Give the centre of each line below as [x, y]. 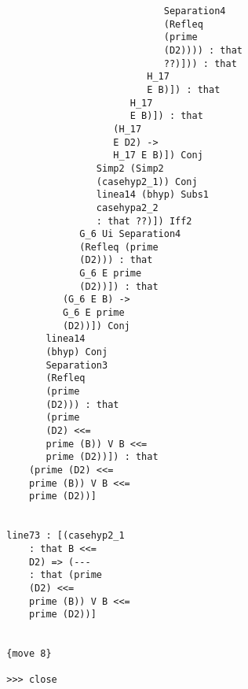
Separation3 [77, 365]
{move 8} [29, 654]
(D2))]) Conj [96, 326]
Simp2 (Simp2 [130, 168]
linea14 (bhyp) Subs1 [153, 195]
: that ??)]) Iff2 [144, 221]
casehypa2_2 [127, 207]
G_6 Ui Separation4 [130, 234]
